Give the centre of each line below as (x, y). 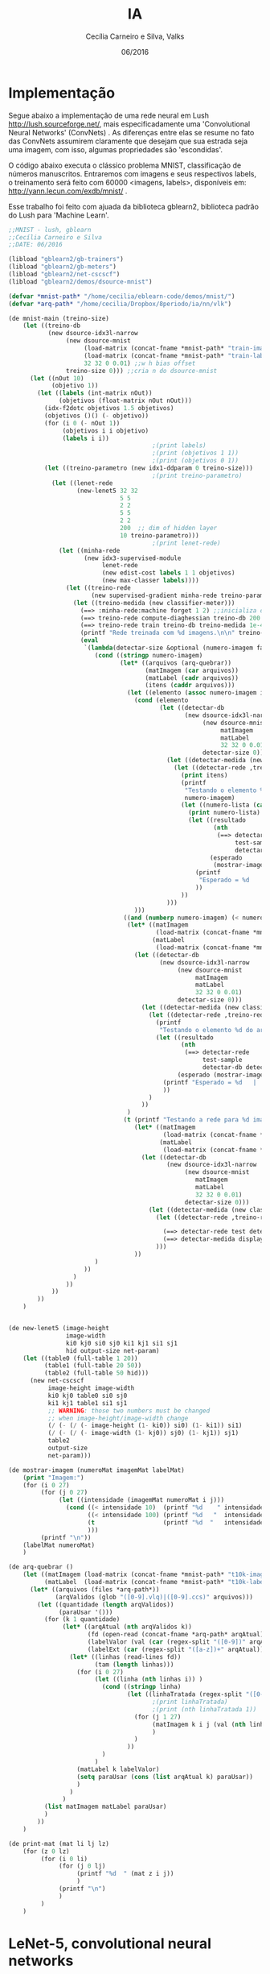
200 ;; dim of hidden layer (168, 529)
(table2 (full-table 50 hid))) (96, 1373)
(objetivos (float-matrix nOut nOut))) (126, 401)
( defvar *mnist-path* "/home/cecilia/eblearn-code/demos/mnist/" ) (122, 296)
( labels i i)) (86, 438)
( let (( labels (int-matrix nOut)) (95, 393)
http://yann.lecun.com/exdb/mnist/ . (68, 191)
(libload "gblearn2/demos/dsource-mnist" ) (80, 282)
